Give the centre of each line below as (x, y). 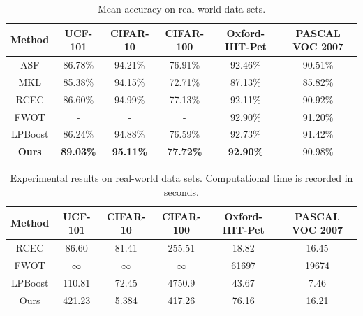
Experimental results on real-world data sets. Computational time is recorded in (181, 178)
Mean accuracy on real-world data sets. (181, 8)
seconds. (181, 191)
